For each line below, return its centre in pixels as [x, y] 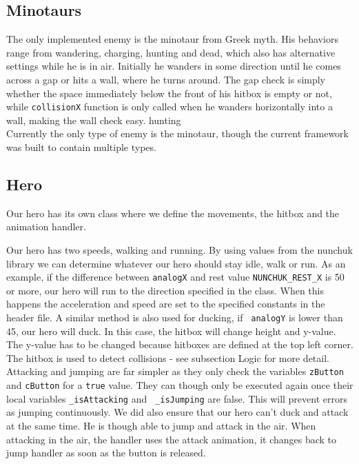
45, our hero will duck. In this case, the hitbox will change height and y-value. [171, 331]
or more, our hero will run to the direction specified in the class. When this [165, 290]
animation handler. [46, 226]
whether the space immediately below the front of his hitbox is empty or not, [169, 93]
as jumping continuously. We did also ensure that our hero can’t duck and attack [177, 412]
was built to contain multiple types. [81, 147]
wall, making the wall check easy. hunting [94, 120]
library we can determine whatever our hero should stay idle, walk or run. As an [176, 263]
